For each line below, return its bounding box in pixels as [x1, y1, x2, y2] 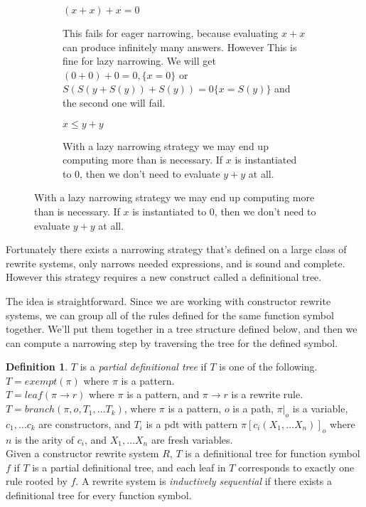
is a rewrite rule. [231, 387, 303, 402]
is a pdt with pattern [146, 416, 238, 431]
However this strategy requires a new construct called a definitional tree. [6, 269, 322, 284]
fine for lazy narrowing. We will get [63, 53, 216, 68]
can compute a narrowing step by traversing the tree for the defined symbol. [6, 335, 338, 350]
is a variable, [292, 401, 348, 416]
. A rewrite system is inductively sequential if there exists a [75, 474, 332, 489]
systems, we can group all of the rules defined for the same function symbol [6, 307, 334, 322]
